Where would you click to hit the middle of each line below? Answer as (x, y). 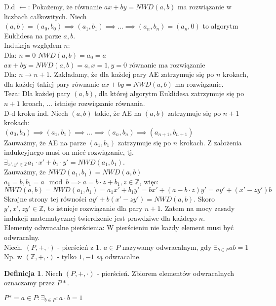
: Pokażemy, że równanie (65, 6)
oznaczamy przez (29, 283)
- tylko (67, 256)
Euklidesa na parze (33, 35)
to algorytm (220, 26)
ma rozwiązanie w (204, 6)
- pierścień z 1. (79, 247)
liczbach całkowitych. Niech (45, 16)
